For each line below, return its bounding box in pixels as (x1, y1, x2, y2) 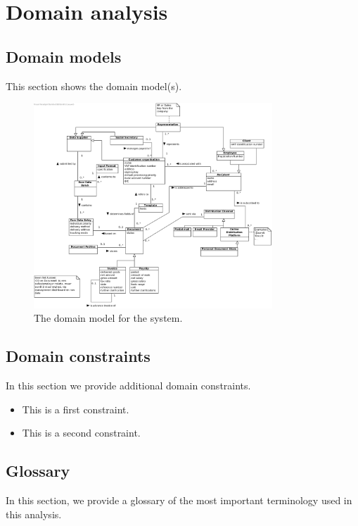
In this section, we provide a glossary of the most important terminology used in (6, 493, 352, 508)
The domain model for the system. (34, 311, 183, 325)
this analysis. (6, 506, 62, 521)
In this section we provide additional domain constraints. (6, 378, 251, 393)
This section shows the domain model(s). (6, 78, 182, 93)
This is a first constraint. (22, 401, 129, 416)
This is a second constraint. (22, 425, 141, 440)
